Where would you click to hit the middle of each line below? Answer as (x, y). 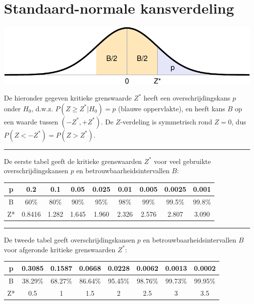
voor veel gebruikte (182, 161)
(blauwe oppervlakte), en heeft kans (171, 108)
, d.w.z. (42, 108)
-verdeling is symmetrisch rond (166, 121)
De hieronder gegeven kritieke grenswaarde (68, 98)
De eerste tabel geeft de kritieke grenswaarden (73, 161)
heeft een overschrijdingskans (187, 98)
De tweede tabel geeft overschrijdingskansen (70, 240)
